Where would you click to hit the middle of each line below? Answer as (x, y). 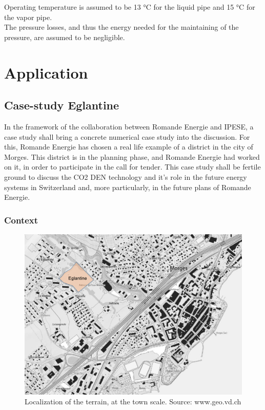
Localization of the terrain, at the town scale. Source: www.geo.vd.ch (133, 402)
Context (21, 220)
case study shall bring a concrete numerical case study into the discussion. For (127, 136)
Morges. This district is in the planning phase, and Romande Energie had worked (132, 156)
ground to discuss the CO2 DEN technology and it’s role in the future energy (126, 176)
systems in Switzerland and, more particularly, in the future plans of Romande (128, 187)
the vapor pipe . (28, 17)
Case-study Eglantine (62, 105)
